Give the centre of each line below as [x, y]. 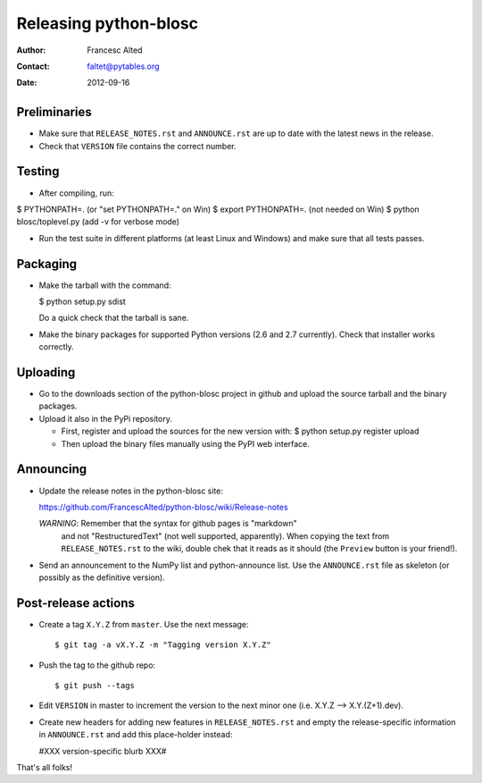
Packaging [47, 264]
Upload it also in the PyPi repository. [106, 418]
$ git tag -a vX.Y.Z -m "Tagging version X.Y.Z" [163, 645]
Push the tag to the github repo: [97, 665]
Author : [31, 50]
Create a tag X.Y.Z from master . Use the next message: [144, 624]
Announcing [52, 469]
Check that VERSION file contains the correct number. [137, 146]
